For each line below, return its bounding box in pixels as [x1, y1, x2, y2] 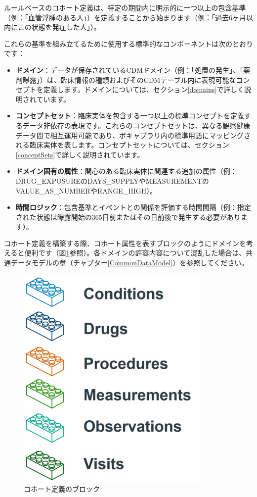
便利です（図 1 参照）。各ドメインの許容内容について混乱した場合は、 [24, 248, 246, 258]
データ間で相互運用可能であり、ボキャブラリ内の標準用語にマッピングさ [15, 130, 251, 140]
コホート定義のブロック [24, 484, 100, 494]
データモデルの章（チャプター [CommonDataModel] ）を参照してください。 [10, 257, 249, 268]
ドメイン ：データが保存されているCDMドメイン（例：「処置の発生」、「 [15, 64, 244, 75]
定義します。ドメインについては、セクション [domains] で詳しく [43, 84, 245, 95]
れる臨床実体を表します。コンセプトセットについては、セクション [15, 140, 229, 150]
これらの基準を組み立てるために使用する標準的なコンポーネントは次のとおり [4, 38, 253, 49]
